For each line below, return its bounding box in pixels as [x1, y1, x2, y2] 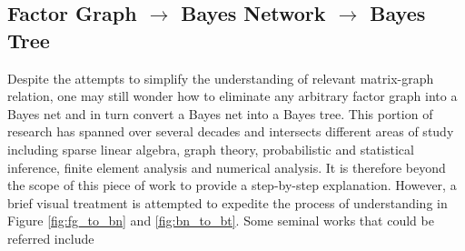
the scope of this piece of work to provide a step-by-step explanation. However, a [7, 176, 457, 195]
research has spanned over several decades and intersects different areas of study [7, 122, 454, 141]
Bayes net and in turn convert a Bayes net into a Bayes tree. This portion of [7, 104, 433, 123]
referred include [7, 228, 94, 247]
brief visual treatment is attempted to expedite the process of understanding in [7, 193, 448, 212]
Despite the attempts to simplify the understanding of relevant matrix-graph [7, 68, 434, 87]
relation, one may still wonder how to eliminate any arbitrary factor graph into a [7, 86, 458, 105]
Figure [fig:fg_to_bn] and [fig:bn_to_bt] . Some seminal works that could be [7, 211, 434, 230]
